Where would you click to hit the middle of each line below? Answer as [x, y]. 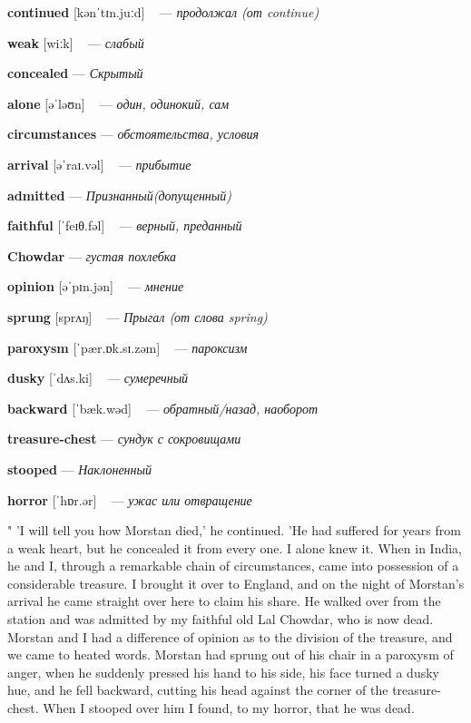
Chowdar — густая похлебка [92, 255]
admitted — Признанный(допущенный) [119, 195]
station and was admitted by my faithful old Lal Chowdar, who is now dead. [221, 619]
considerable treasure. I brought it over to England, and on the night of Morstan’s [236, 583]
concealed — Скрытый [75, 73]
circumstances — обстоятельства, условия [133, 134]
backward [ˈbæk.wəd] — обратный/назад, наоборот [163, 408]
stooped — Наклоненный [79, 469]
